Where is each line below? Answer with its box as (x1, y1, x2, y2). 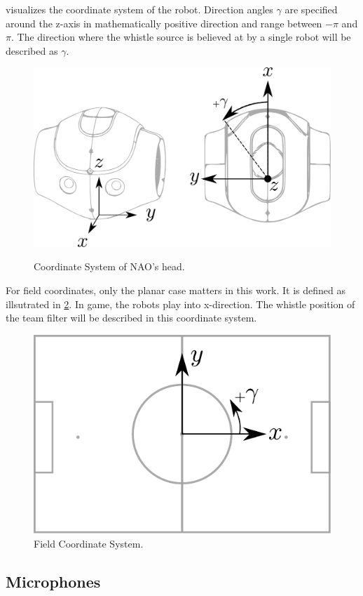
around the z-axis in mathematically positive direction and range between (6, 15, 322, 30)
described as (6, 43, 58, 58)
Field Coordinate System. (34, 536, 144, 550)
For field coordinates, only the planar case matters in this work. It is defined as (6, 283, 346, 298)
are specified (285, 2, 338, 16)
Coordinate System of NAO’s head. (34, 259, 185, 274)
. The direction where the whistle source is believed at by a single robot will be (11, 29, 351, 44)
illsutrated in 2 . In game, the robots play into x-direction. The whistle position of (6, 296, 355, 311)
